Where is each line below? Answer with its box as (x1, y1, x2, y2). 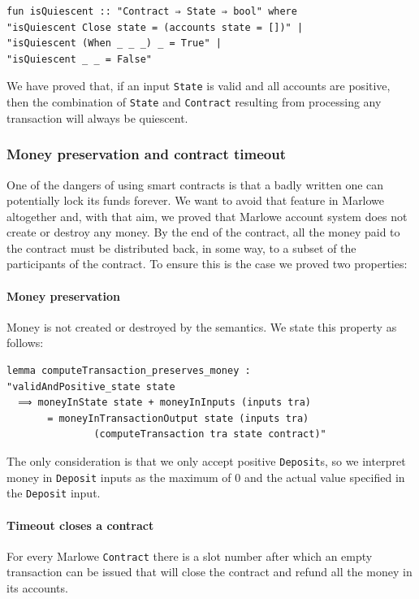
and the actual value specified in (244, 468, 405, 485)
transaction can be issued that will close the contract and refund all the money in (6, 563, 413, 580)
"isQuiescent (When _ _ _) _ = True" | (6, 37, 222, 50)
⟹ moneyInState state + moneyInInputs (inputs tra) (18, 397, 311, 409)
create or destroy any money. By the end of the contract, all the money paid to (6, 224, 400, 241)
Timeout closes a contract (6, 516, 154, 533)
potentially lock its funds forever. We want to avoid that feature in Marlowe (6, 192, 385, 209)
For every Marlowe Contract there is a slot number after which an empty (6, 547, 373, 564)
